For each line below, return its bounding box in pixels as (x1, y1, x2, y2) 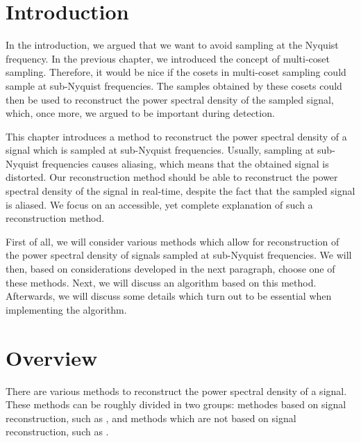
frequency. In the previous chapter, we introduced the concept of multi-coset (6, 51, 330, 65)
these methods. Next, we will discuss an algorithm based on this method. (6, 275, 317, 289)
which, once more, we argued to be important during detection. (6, 106, 275, 120)
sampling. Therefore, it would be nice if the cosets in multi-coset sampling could (6, 65, 346, 79)
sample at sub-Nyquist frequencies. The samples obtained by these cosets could (6, 78, 342, 92)
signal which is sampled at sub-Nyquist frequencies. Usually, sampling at (6, 143, 314, 157)
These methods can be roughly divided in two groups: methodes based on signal (6, 397, 346, 412)
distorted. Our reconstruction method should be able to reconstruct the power (6, 170, 338, 184)
